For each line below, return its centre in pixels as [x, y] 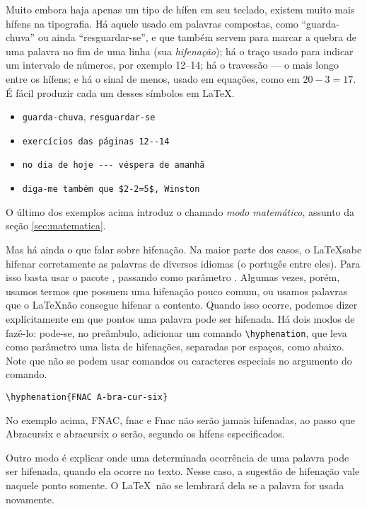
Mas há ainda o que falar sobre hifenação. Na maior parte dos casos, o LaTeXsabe [184, 249]
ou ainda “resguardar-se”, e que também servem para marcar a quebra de [197, 37]
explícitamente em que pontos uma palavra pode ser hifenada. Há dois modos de [180, 318]
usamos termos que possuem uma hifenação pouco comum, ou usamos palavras [177, 291]
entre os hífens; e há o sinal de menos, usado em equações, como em [153, 78]
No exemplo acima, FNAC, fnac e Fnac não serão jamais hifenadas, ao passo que [180, 419]
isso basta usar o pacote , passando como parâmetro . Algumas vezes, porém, [173, 277]
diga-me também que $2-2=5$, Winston [111, 189]
